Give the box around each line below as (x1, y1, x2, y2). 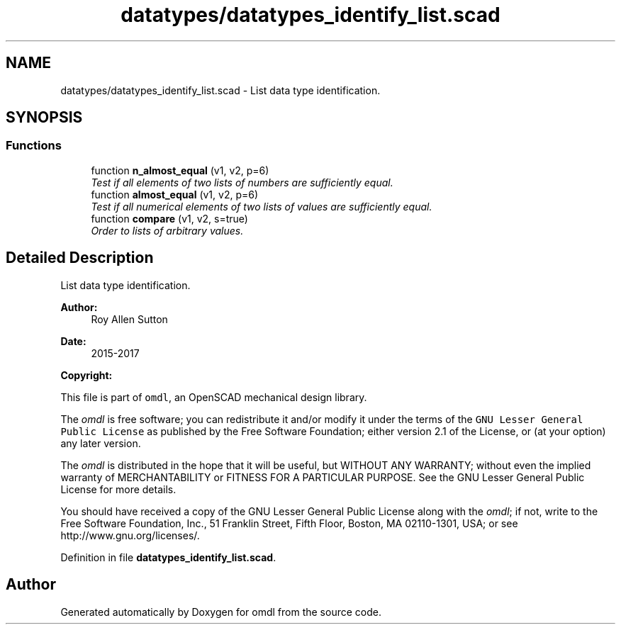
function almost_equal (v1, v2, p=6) (91, 188, 259, 201)
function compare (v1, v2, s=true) (91, 212, 248, 225)
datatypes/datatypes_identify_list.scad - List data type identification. (60, 84, 381, 96)
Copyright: (60, 369, 113, 381)
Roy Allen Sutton (91, 313, 168, 325)
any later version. (60, 437, 141, 449)
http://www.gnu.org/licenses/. (60, 529, 200, 541)
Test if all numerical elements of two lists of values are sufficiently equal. (91, 200, 432, 213)
